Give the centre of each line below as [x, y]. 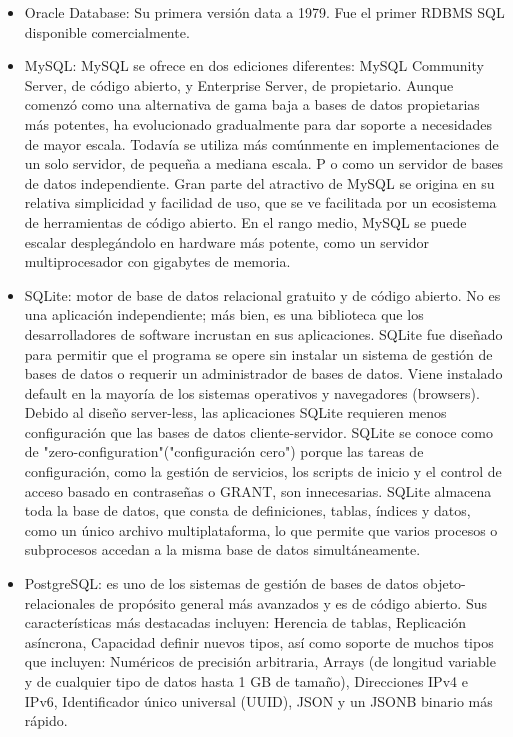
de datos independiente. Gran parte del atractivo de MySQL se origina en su [259, 182]
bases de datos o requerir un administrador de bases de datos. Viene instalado [263, 373]
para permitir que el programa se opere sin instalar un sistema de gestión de [258, 353]
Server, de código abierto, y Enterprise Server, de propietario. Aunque [239, 84]
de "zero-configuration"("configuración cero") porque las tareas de [224, 451]
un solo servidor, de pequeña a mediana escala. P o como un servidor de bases [264, 163]
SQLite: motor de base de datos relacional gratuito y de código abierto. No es [262, 294]
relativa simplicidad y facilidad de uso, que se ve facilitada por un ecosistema [260, 202]
